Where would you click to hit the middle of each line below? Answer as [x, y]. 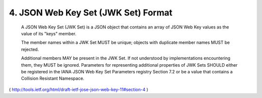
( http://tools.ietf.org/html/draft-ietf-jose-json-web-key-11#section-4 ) [79, 89]
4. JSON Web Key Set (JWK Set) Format [91, 13]
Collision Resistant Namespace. [53, 78]
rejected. [30, 49]
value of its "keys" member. [49, 33]
